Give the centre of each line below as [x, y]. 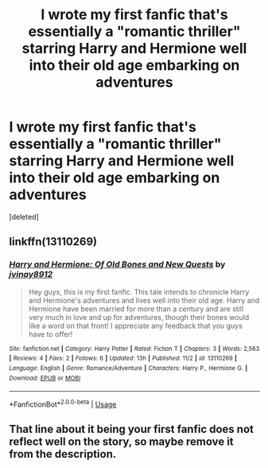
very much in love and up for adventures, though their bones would [139, 317]
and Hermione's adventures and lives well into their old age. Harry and [144, 300]
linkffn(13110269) [53, 242]
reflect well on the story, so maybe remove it [121, 442]
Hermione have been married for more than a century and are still [136, 309]
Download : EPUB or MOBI [45, 378]
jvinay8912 [31, 275]
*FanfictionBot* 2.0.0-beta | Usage [63, 404]
